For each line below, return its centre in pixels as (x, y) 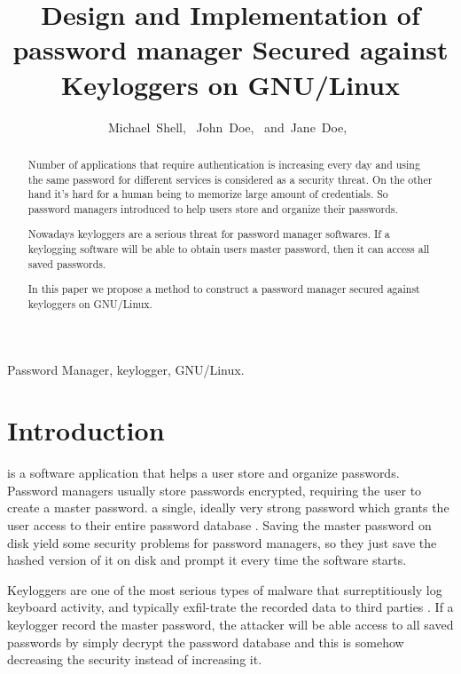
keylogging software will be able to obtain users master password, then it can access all (229, 249)
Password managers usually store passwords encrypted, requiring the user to (215, 490)
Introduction (86, 430)
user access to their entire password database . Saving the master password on (219, 525)
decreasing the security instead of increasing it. (135, 659)
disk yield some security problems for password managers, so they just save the (222, 542)
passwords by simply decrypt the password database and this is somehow (206, 642)
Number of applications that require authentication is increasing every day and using (224, 164)
